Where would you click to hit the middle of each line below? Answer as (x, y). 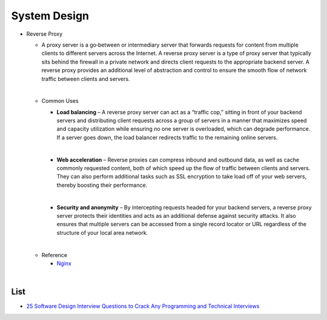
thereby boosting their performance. (102, 185)
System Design (50, 16)
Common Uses (60, 101)
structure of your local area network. (102, 232)
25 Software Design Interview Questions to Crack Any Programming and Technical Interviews (143, 306)
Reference (54, 255)
